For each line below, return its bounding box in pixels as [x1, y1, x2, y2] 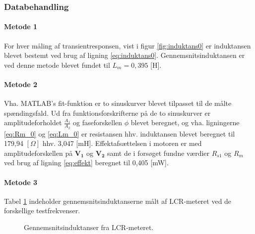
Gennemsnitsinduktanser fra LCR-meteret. [24, 222, 154, 232]
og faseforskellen [73, 117, 123, 128]
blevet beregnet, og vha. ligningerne [130, 117, 240, 128]
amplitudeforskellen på [4, 147, 73, 158]
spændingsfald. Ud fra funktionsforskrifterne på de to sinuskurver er [4, 107, 211, 118]
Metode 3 [4, 177, 38, 187]
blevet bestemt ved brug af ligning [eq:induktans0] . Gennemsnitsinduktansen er [4, 50, 245, 60]
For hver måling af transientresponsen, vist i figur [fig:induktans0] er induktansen [4, 40, 251, 50]
